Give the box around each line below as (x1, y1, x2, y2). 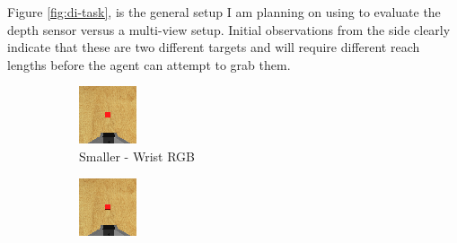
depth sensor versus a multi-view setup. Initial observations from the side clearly (7, 20, 451, 39)
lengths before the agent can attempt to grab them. (7, 55, 291, 74)
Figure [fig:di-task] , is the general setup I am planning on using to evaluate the (7, 3, 441, 21)
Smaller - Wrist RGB (79, 146, 195, 165)
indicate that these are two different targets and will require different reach (7, 38, 420, 56)
